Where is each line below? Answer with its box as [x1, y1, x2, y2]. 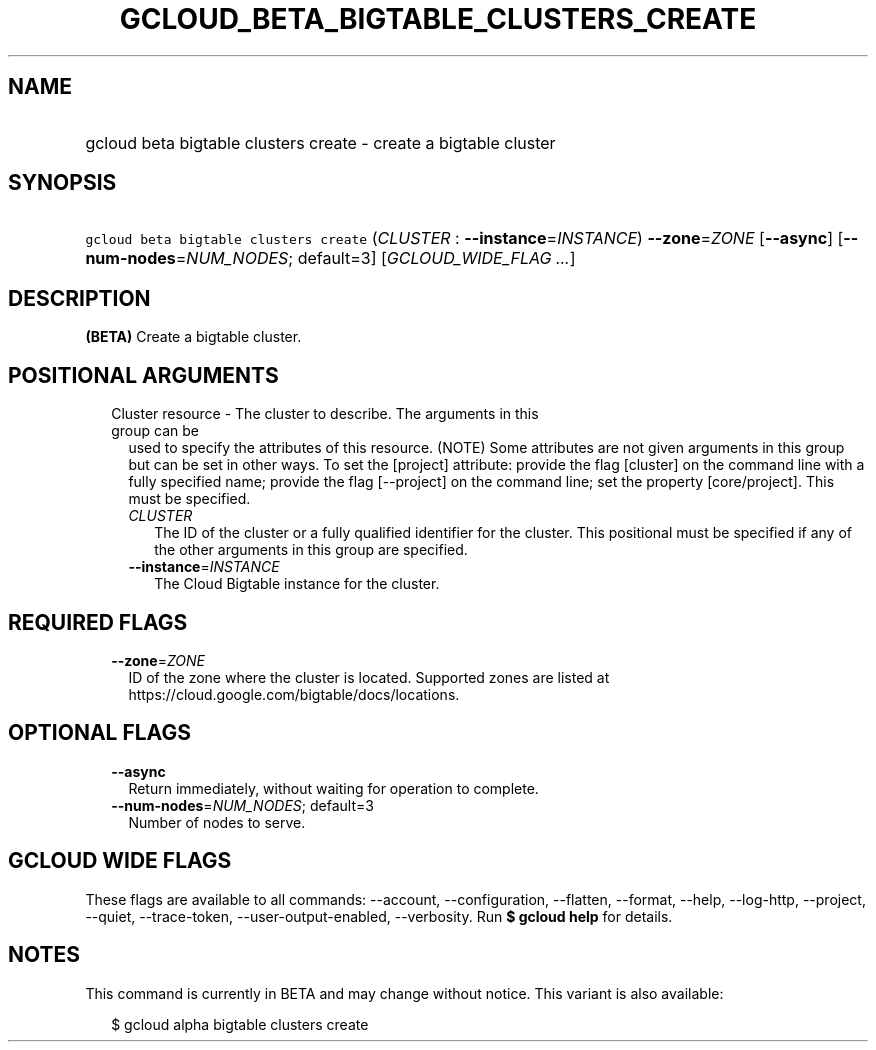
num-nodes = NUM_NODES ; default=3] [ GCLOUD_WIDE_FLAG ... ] [85, 248, 576, 269]
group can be [111, 422, 199, 440]
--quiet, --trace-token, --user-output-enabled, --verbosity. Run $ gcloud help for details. [85, 907, 673, 925]
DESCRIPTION [8, 285, 151, 311]
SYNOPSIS [8, 170, 117, 196]
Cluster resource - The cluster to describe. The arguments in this [111, 405, 539, 423]
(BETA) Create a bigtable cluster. [85, 328, 302, 346]
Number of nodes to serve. [128, 813, 306, 831]
